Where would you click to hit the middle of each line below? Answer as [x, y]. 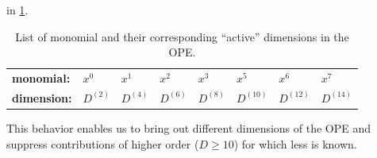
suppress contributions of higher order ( [103, 143]
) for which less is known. [295, 143]
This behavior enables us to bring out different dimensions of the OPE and [189, 127]
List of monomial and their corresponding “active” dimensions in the [182, 36]
